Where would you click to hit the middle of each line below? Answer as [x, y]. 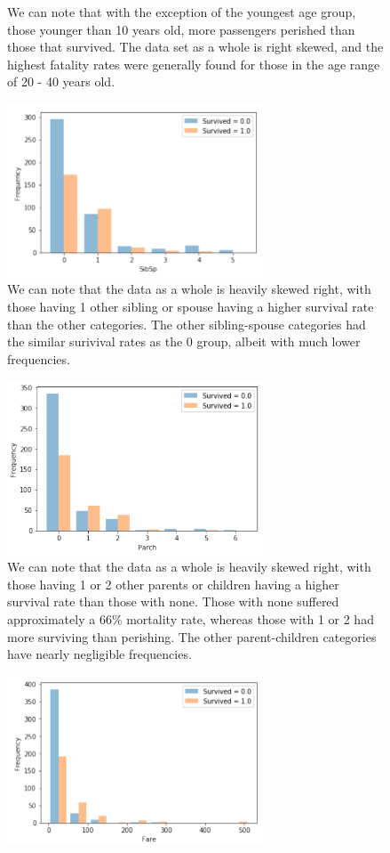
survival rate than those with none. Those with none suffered [173, 601]
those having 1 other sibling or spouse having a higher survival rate [191, 306]
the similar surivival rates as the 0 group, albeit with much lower [184, 341]
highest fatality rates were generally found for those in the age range [194, 64]
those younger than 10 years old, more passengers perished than [181, 29]
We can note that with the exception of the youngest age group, [182, 12]
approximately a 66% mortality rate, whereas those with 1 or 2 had [191, 618]
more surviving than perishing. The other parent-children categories [192, 636]
